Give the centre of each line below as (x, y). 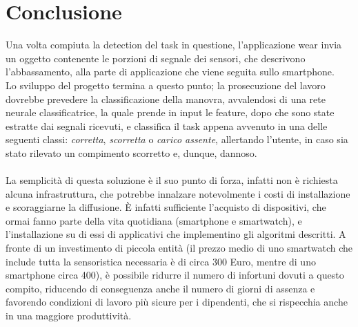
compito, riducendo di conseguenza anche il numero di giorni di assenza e (160, 288)
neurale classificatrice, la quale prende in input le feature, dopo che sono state (170, 112)
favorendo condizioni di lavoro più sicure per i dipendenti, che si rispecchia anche (177, 302)
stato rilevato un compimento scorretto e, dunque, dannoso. (131, 152)
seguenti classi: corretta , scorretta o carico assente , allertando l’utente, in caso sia (177, 139)
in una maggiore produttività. (69, 315)
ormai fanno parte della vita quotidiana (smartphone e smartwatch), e (154, 220)
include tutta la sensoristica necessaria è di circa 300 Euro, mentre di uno (161, 261)
